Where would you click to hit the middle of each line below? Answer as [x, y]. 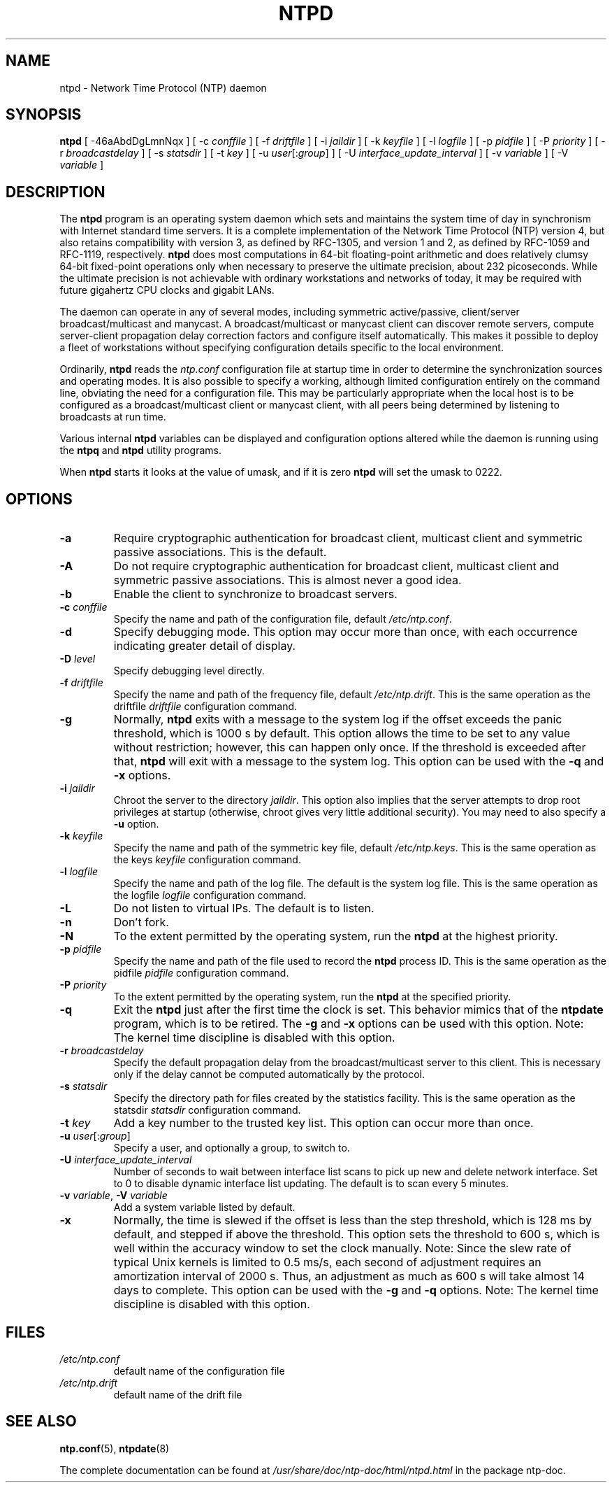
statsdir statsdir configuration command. [207, 1110]
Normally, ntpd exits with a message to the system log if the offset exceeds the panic [338, 720]
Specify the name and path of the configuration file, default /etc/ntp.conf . [283, 619]
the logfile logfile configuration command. [210, 895]
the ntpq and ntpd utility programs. [140, 451]
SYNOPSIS [44, 115]
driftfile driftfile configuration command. [205, 707]
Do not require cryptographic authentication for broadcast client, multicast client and [336, 566]
